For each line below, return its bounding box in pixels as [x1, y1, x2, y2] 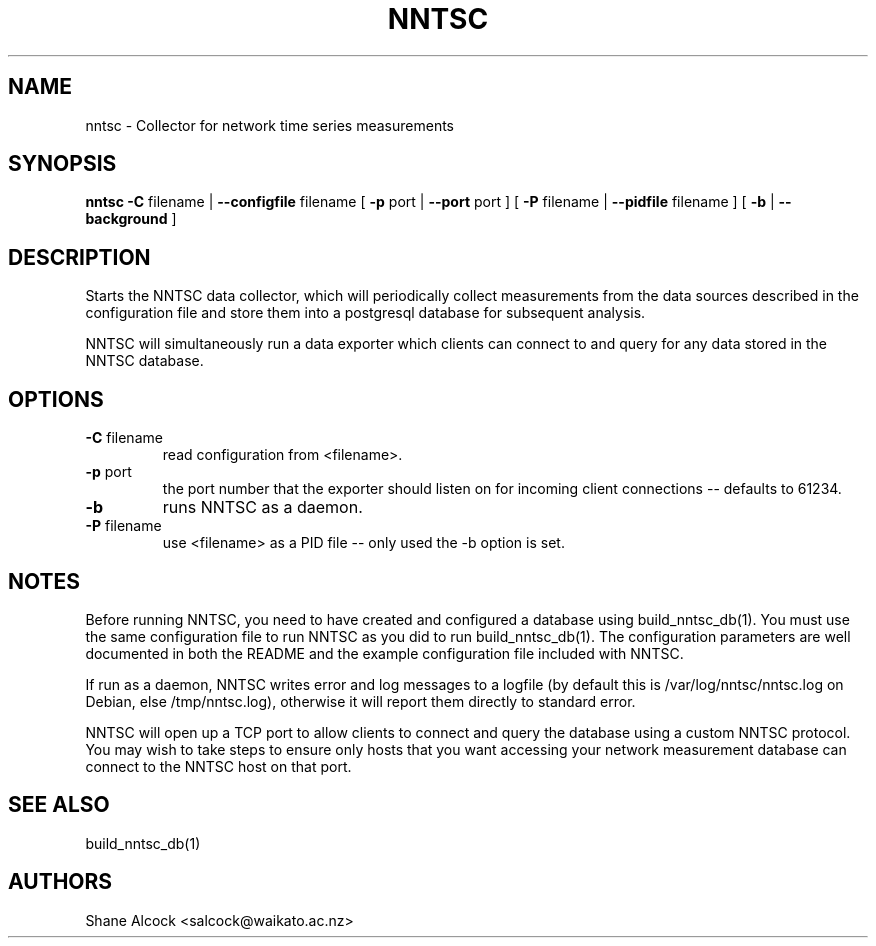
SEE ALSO [8, 792, 110, 818]
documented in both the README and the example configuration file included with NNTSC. [85, 644, 684, 662]
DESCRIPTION [8, 244, 151, 270]
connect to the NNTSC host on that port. [85, 757, 352, 775]
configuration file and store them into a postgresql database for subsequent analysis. [85, 304, 646, 322]
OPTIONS [8, 386, 104, 412]
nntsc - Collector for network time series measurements [85, 116, 454, 134]
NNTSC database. [85, 352, 204, 370]
